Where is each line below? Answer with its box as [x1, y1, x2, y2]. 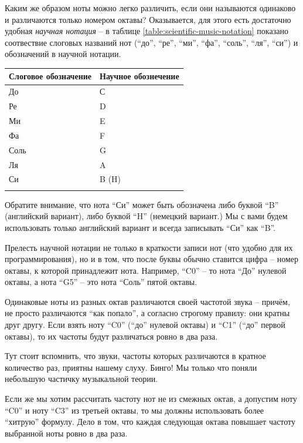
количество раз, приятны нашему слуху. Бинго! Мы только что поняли [5, 361, 257, 373]
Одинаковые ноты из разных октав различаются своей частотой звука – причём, [5, 295, 290, 307]
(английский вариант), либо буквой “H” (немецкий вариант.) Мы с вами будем [5, 210, 288, 222]
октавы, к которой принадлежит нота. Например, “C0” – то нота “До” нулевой [5, 264, 287, 276]
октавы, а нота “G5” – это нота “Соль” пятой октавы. [5, 276, 198, 288]
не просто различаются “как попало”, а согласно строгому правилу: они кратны [5, 307, 290, 319]
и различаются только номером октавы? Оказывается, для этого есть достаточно [5, 13, 291, 25]
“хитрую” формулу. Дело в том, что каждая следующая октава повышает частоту [5, 415, 296, 428]
